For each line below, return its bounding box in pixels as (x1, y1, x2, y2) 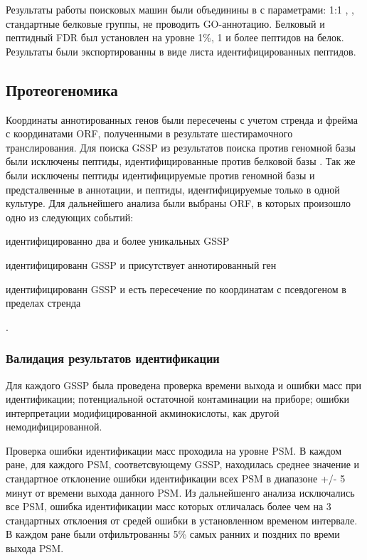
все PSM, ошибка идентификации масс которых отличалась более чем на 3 (6, 499, 331, 514)
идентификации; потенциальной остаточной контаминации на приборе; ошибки (6, 391, 349, 406)
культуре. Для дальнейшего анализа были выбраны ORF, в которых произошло (6, 196, 351, 211)
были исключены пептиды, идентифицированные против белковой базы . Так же (6, 154, 356, 169)
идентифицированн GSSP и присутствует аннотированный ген (6, 257, 277, 272)
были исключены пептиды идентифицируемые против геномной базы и (6, 167, 315, 182)
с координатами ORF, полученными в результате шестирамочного (6, 126, 293, 141)
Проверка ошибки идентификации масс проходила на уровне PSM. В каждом (6, 443, 342, 458)
